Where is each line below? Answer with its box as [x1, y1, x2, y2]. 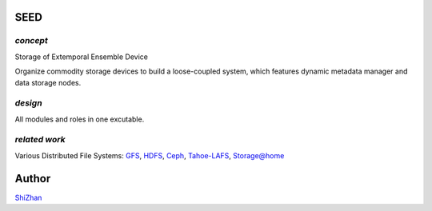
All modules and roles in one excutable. [14, 114, 145, 124]
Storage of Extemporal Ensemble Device [14, 52, 148, 62]
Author [14, 172, 51, 185]
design [14, 98, 43, 109]
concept [14, 35, 48, 46]
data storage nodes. [14, 78, 82, 87]
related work [14, 134, 66, 145]
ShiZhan [14, 193, 42, 202]
